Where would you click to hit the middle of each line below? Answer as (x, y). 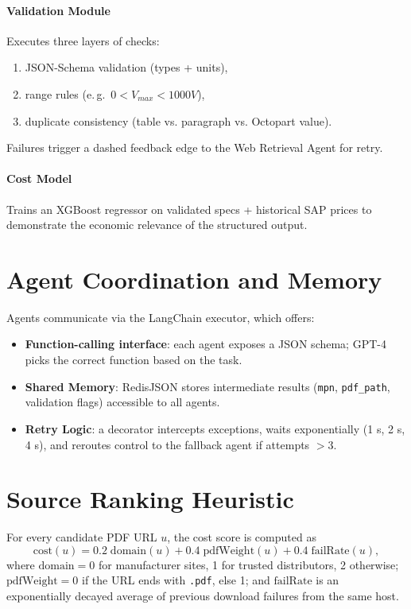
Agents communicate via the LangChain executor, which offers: (161, 317)
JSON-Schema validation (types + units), (126, 67)
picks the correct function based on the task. (134, 360)
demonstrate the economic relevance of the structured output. (157, 225)
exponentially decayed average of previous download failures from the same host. (203, 596)
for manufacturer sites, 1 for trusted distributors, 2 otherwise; (248, 564)
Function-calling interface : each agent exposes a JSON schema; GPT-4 (205, 344)
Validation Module (58, 10)
